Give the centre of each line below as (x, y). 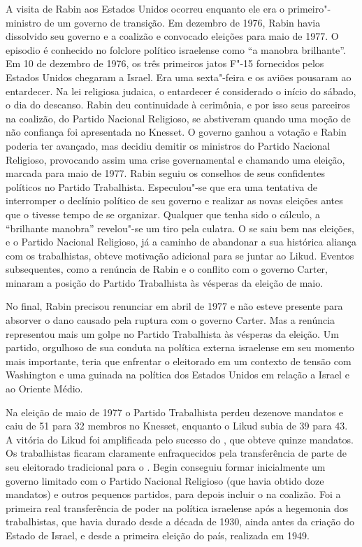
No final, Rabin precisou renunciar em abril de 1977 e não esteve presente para (174, 306)
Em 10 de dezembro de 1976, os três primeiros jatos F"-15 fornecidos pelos (165, 63)
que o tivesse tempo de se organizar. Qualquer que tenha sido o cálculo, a (163, 214)
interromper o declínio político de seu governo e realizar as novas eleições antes (174, 200)
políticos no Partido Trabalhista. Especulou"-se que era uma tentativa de (161, 186)
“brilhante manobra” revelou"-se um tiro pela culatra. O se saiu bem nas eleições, (180, 228)
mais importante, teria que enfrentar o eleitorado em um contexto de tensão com (179, 361)
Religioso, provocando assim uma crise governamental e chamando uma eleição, (175, 159)
